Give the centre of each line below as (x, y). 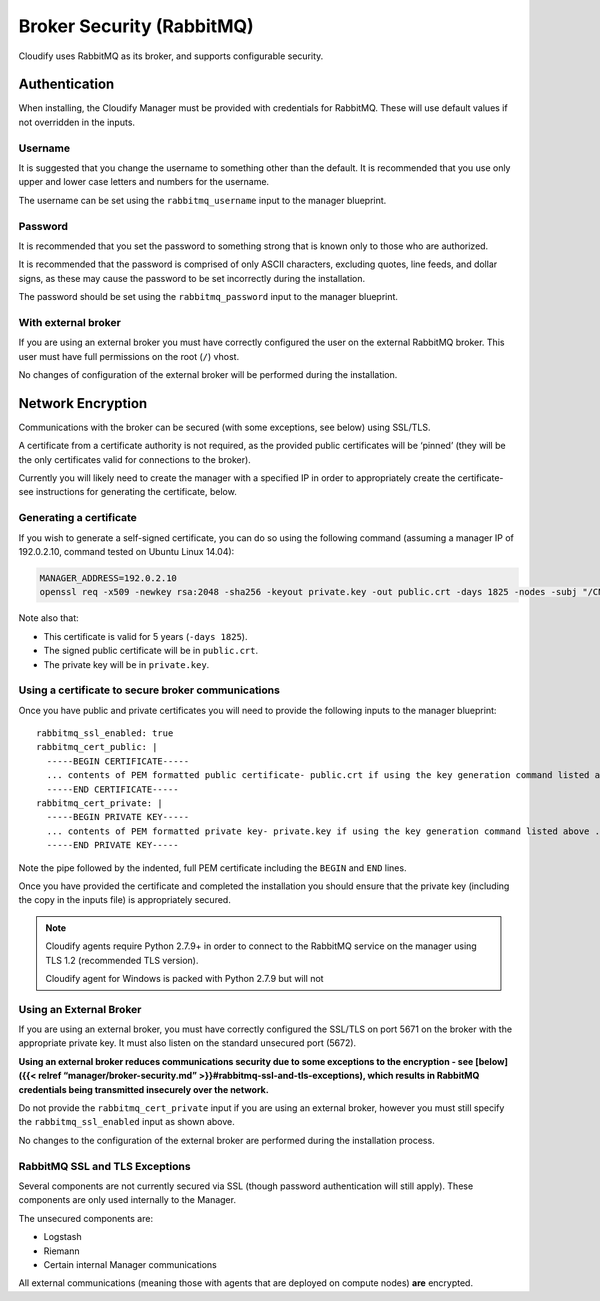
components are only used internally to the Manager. (127, 1200)
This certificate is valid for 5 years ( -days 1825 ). (145, 636)
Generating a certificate (77, 518)
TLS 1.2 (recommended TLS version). (122, 960)
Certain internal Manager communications (130, 1264)
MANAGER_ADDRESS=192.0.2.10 (108, 578)
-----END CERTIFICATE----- (112, 789)
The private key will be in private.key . (126, 664)
